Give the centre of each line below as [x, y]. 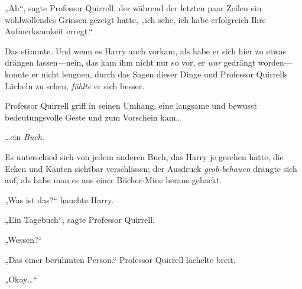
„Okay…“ [21, 279]
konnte [17, 74]
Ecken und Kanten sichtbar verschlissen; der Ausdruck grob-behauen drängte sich [151, 168]
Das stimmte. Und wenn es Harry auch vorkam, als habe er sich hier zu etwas [145, 51]
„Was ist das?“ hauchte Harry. [59, 199]
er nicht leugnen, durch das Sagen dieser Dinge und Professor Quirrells [160, 74]
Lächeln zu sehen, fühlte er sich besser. [75, 85]
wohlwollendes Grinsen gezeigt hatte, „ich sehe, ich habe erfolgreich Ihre [135, 19]
